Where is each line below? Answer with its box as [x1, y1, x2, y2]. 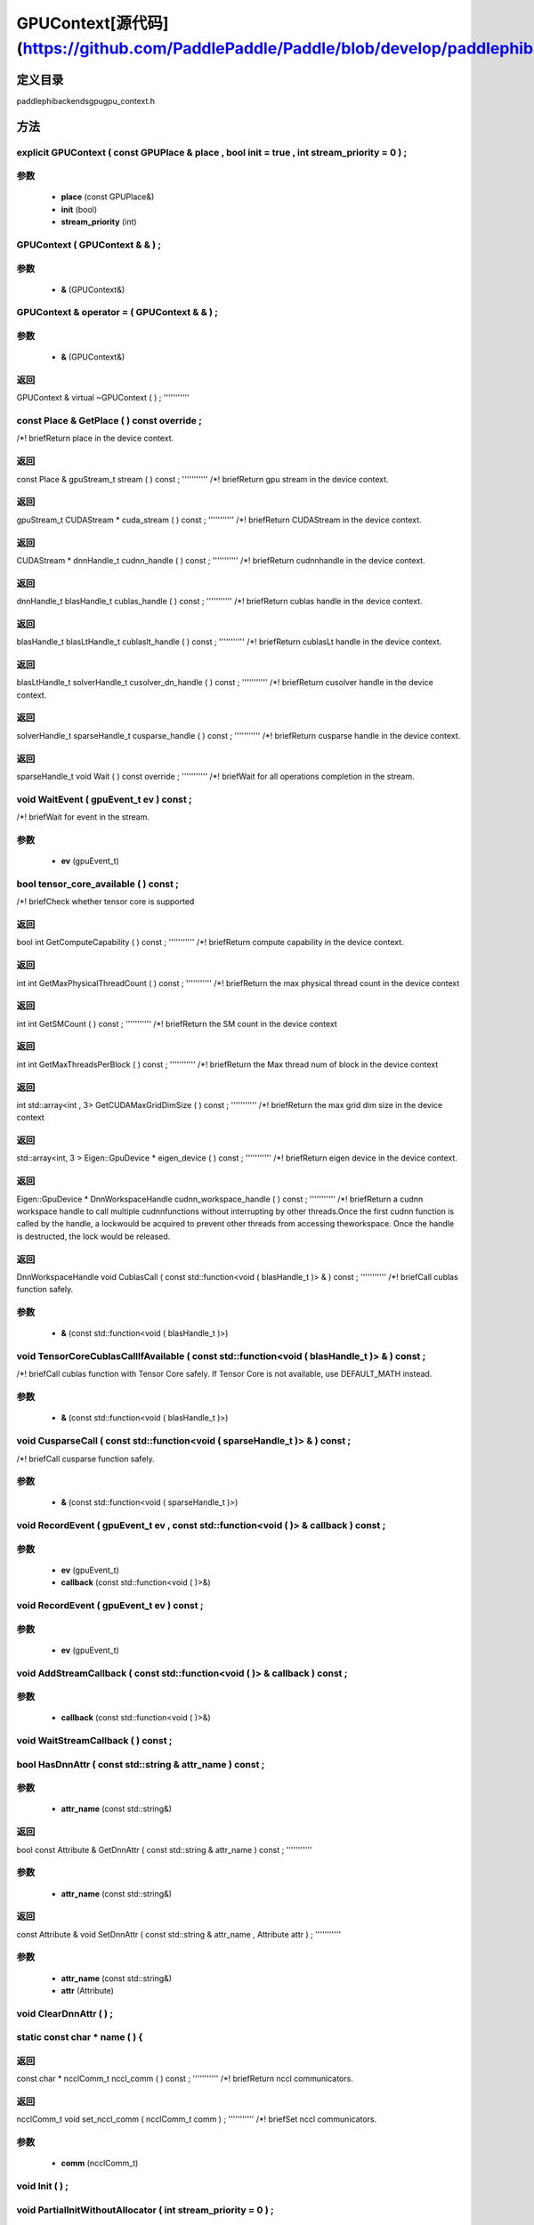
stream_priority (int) [61, 216, 137, 227]
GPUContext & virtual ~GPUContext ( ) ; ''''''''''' [16, 392, 190, 403]
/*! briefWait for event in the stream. [16, 812, 150, 822]
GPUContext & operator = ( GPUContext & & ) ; [16, 306, 218, 319]
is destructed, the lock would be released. [16, 1231, 171, 1242]
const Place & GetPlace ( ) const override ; [16, 415, 202, 427]
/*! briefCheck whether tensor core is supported [16, 896, 195, 907]
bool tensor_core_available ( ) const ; [16, 878, 180, 890]
